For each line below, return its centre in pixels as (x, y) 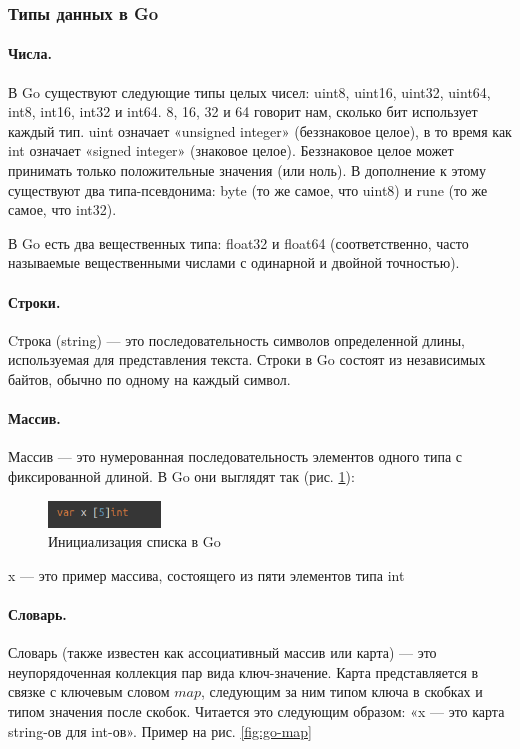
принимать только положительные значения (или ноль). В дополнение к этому (247, 170)
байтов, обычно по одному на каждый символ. (149, 378)
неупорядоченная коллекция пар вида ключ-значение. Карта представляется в (243, 671)
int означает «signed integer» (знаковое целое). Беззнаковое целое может (231, 150)
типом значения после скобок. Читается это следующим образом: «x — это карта (256, 711)
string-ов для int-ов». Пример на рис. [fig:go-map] (160, 730)
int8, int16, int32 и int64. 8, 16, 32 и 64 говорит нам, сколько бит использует (243, 111)
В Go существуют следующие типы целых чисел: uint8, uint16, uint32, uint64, (249, 91)
